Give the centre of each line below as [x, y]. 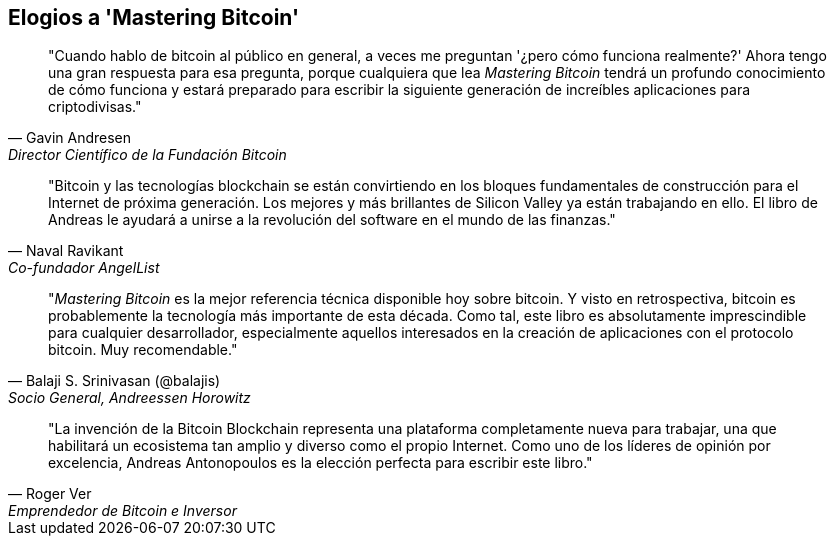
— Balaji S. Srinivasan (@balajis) [114, 381]
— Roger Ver [50, 494]
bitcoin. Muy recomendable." [143, 350]
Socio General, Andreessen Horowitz [129, 398]
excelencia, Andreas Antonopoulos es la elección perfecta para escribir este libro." [320, 463]
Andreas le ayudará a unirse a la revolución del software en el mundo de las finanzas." [332, 220]
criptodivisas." [95, 107]
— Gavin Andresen [70, 138]
